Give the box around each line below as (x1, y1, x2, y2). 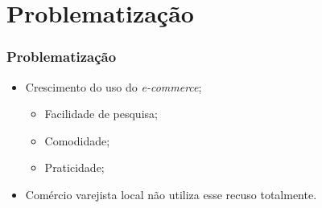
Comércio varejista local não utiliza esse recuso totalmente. (25, 186, 317, 202)
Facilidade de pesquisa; (44, 105, 158, 122)
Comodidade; (44, 132, 110, 149)
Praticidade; (44, 159, 105, 176)
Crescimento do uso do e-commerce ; (25, 78, 202, 95)
